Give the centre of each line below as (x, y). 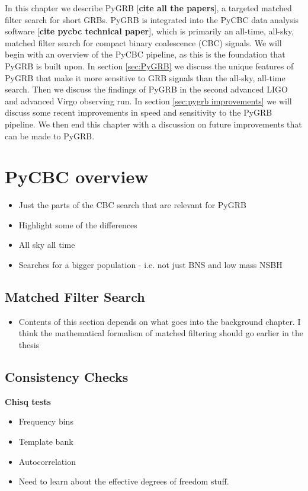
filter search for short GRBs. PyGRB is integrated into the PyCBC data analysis (152, 19)
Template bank (46, 441)
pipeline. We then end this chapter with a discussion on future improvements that (153, 124)
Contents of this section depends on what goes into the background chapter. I (160, 321)
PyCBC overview (77, 176)
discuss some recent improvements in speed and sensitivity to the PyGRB (139, 112)
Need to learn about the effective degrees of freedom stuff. (124, 481)
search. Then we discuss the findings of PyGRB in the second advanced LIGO (146, 89)
